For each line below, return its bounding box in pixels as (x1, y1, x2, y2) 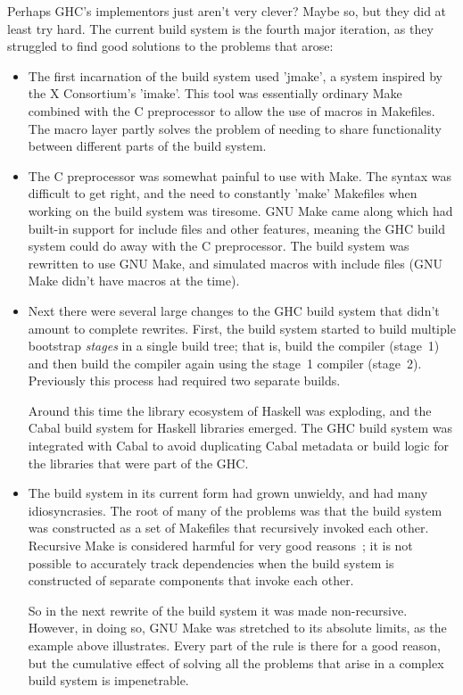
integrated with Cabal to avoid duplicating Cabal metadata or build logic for (28, 436, 449, 455)
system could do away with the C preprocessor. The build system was (28, 236, 409, 255)
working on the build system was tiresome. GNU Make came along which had (28, 201, 453, 219)
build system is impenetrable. (28, 671, 189, 690)
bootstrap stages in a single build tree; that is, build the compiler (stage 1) (28, 336, 440, 355)
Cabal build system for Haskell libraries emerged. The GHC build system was (28, 418, 452, 437)
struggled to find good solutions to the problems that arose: (7, 37, 334, 55)
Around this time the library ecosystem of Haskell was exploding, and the (28, 401, 432, 419)
